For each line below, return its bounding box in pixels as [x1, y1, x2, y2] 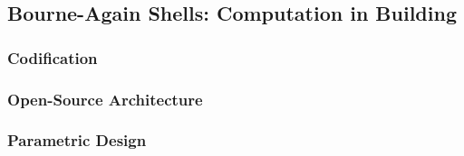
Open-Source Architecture [7, 87, 203, 110]
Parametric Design [7, 129, 147, 151]
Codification [7, 46, 98, 69]
